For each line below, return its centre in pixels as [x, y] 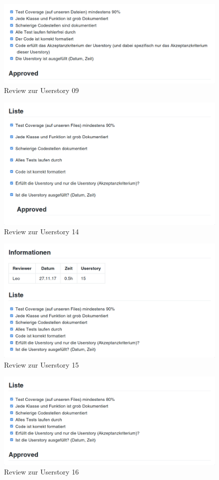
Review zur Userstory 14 [42, 232]
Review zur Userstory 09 [42, 90]
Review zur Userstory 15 [42, 364]
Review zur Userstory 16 [42, 472]
